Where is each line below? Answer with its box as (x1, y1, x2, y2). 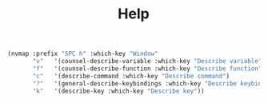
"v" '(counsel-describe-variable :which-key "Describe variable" (32, 57, 262, 65)
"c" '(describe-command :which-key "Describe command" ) (32, 72, 230, 80)
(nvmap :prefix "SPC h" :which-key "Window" (7, 50, 158, 58)
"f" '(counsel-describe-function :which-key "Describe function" (32, 65, 262, 73)
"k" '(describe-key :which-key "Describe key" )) (32, 87, 205, 95)
